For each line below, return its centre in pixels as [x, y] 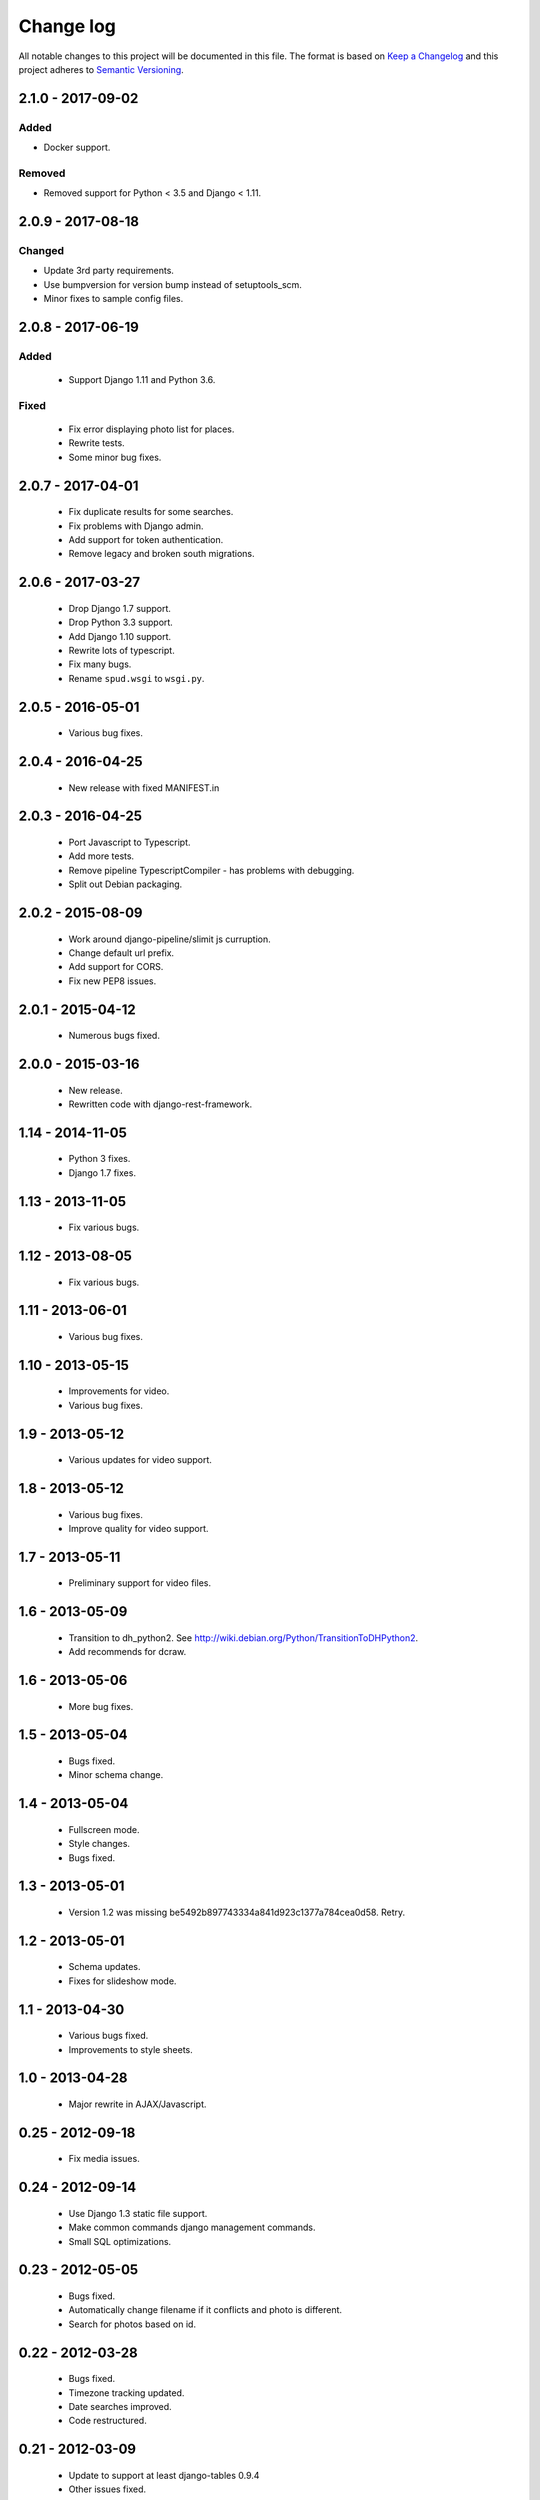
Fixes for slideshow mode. [122, 1981]
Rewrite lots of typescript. [121, 651]
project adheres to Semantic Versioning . [101, 69]
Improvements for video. [119, 1391]
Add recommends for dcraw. [127, 1652]
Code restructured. [107, 2421]
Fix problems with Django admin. [136, 526]
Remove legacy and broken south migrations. [161, 554]
